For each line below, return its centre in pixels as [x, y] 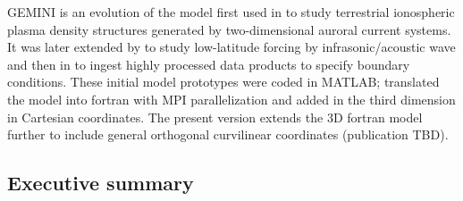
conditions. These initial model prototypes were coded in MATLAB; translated [223, 82]
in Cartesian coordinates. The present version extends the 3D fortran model [215, 117]
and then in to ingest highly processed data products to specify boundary [209, 64]
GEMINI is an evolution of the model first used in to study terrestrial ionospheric [231, 12]
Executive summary [101, 183]
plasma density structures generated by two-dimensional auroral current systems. [229, 29]
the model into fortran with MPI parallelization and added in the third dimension [231, 99]
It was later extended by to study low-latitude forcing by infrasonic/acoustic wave [231, 47]
